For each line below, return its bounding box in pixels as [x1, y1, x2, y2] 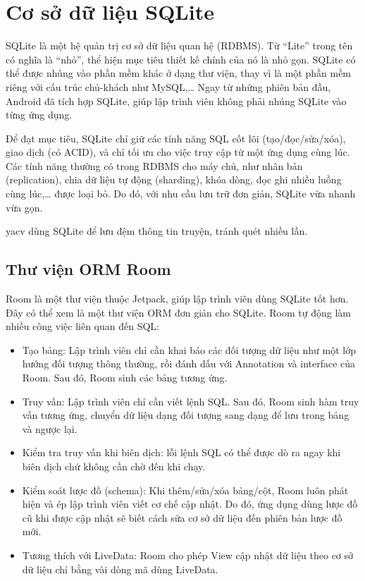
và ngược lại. [22, 421, 78, 436]
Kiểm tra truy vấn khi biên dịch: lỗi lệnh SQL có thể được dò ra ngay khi [22, 445, 341, 460]
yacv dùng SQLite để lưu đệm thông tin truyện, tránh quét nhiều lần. [6, 224, 308, 238]
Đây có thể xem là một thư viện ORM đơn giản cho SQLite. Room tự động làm [6, 305, 351, 319]
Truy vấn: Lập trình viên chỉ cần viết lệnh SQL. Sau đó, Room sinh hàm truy [22, 393, 359, 408]
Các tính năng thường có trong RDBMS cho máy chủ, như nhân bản [6, 158, 303, 173]
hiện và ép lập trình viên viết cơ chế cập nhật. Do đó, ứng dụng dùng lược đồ [22, 496, 358, 511]
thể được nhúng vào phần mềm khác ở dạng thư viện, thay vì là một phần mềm [6, 66, 352, 80]
